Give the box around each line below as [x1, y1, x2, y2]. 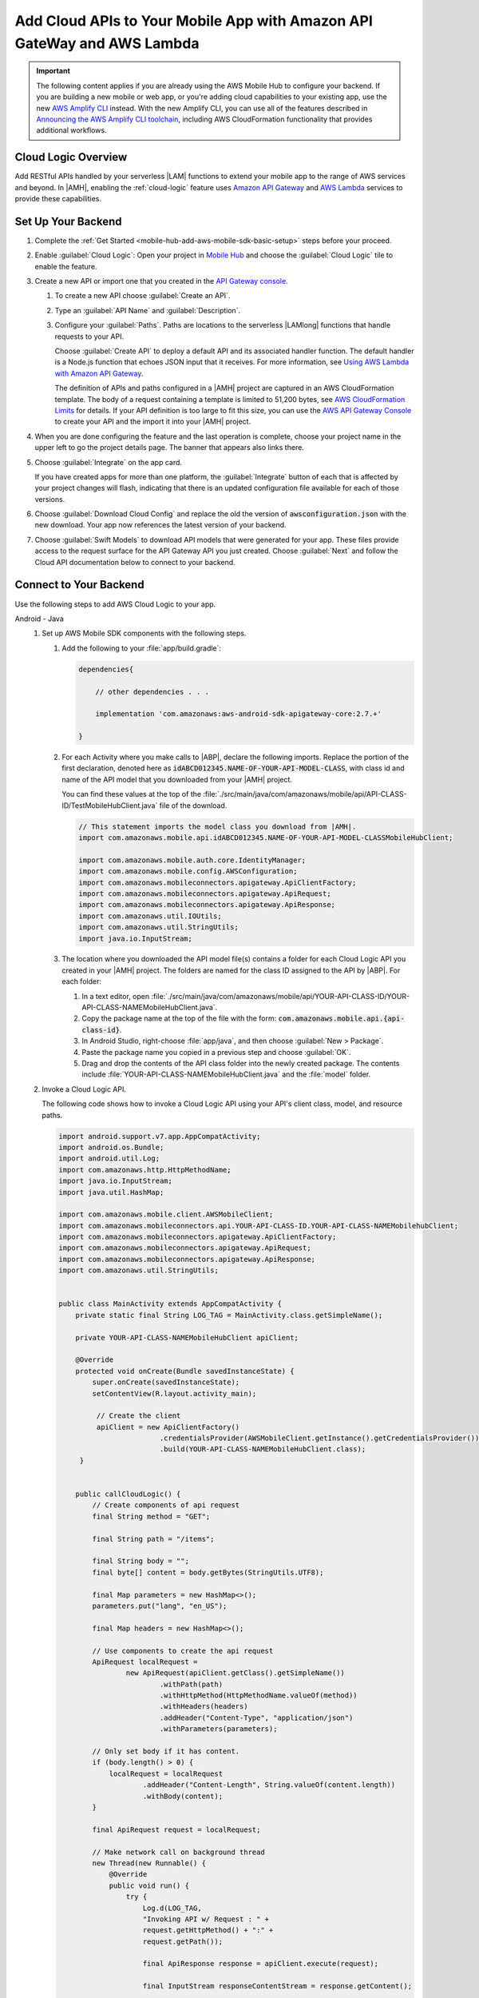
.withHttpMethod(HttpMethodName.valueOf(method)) [159, 1691, 358, 1700]
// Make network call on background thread [92, 1847, 265, 1857]
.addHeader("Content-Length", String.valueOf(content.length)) [142, 1781, 395, 1789]
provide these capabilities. [14, 193, 102, 203]
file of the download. [159, 800, 228, 810]
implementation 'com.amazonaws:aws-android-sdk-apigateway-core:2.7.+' [95, 710, 382, 718]
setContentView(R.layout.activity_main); [92, 1389, 257, 1398]
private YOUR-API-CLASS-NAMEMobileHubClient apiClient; [75, 1333, 299, 1342]
